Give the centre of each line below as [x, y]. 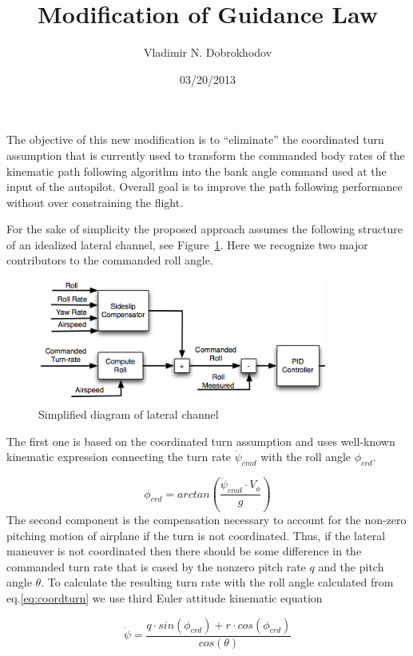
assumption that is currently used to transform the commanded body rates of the [206, 155]
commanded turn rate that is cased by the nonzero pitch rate [156, 566]
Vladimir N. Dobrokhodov [208, 52]
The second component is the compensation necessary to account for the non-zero [206, 520]
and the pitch [351, 566]
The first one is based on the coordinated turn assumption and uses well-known [201, 441]
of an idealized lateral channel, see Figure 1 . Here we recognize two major [187, 244]
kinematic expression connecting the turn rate [119, 457]
